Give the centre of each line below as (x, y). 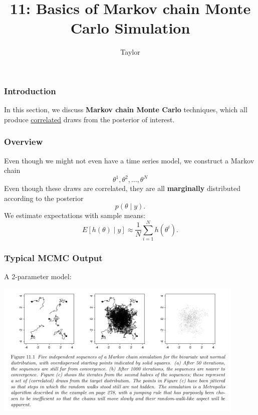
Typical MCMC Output (53, 258)
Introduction (30, 90)
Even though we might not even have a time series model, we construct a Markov (129, 160)
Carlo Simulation (130, 28)
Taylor (130, 52)
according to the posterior (44, 198)
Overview (24, 142)
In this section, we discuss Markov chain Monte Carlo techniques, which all (126, 110)
